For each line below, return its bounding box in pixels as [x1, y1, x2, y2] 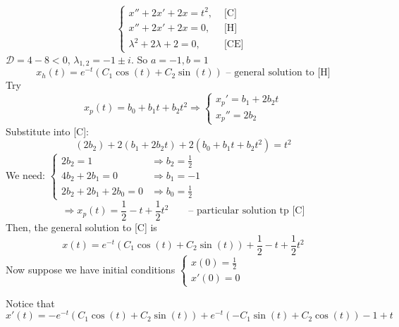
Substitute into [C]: [6, 123, 89, 138]
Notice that [6, 295, 55, 310]
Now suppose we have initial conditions [6, 261, 176, 276]
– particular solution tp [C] [188, 206, 305, 216]
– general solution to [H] [226, 68, 331, 78]
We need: [6, 168, 45, 182]
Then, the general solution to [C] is [6, 219, 157, 234]
